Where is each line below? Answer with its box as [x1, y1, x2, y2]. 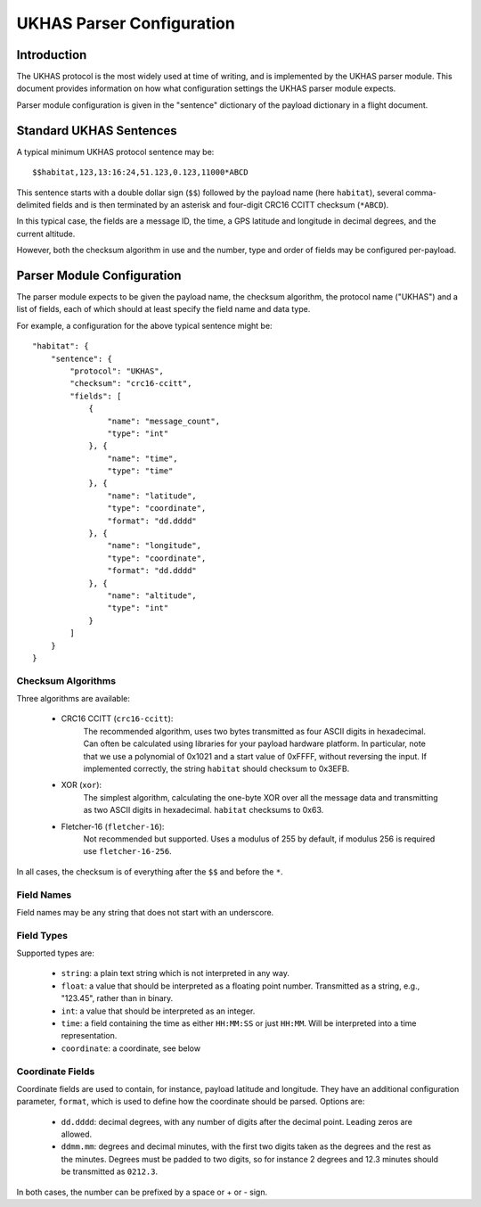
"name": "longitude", [107, 540, 202, 551]
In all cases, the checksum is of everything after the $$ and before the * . [16, 866, 284, 877]
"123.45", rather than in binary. [61, 993, 174, 1004]
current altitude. [16, 228, 76, 239]
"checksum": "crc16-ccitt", [69, 379, 192, 389]
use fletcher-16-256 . [83, 846, 173, 857]
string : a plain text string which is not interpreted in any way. [61, 968, 289, 979]
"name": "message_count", [107, 415, 221, 426]
